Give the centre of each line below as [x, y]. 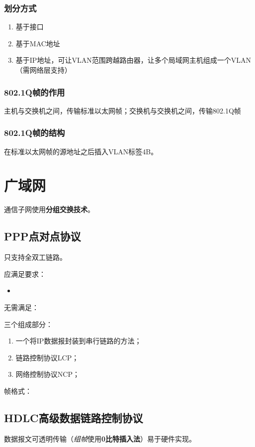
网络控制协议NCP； [47, 374]
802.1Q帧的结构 [35, 133]
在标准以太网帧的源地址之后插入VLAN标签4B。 [81, 151]
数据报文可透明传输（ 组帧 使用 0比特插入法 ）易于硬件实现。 [100, 438]
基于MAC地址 [38, 43]
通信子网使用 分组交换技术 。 [49, 209]
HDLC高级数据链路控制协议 [74, 417]
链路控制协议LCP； [47, 357]
